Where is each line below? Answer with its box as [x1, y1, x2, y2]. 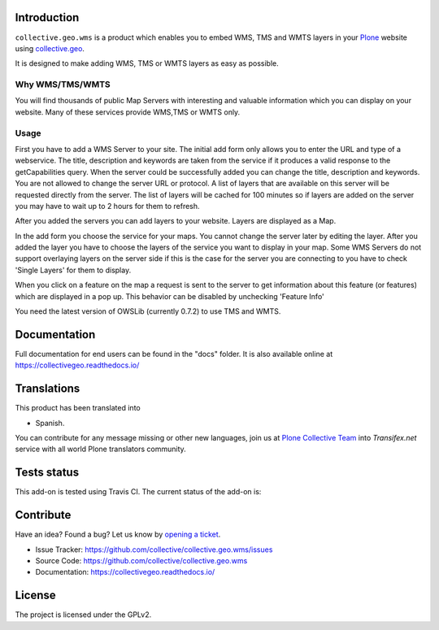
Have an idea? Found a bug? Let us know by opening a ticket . [15, 529, 221, 540]
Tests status [15, 466, 80, 480]
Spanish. [35, 418, 65, 428]
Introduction [15, 11, 80, 24]
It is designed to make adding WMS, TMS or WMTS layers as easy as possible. [15, 59, 280, 68]
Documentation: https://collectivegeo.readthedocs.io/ [35, 567, 215, 577]
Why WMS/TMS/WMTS [15, 79, 111, 90]
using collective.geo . [15, 43, 85, 53]
